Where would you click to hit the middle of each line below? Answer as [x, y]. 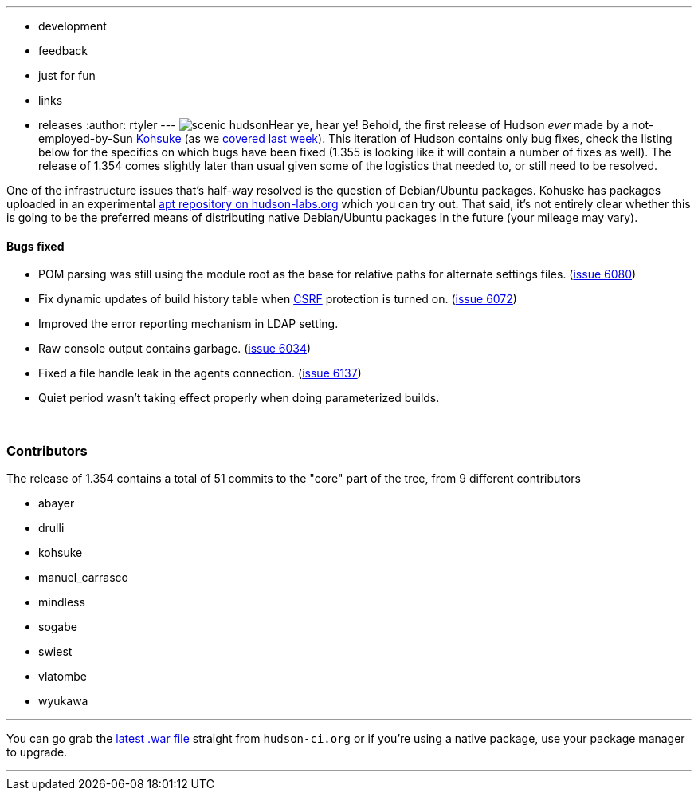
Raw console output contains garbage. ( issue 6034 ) [175, 349]
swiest [55, 651]
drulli [51, 527]
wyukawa [63, 700]
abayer [57, 503]
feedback [63, 51]
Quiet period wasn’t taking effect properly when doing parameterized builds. [239, 398]
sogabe [58, 626]
